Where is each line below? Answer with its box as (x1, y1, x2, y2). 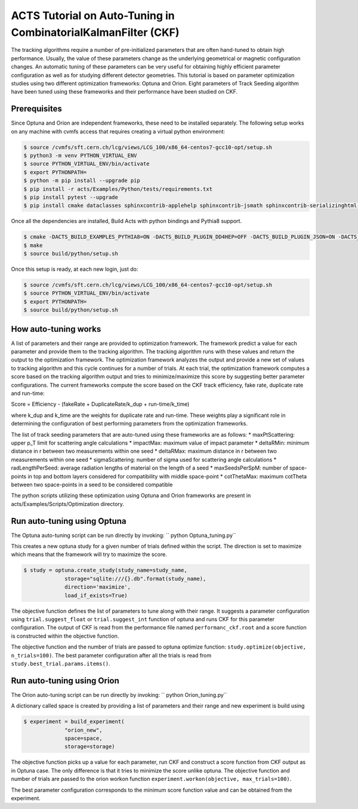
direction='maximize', (64, 583, 131, 591)
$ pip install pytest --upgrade (23, 194, 119, 200)
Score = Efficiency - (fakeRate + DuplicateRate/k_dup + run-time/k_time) (11, 400, 190, 408)
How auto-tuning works (11, 324, 101, 334)
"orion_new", (64, 727, 103, 733)
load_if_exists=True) (64, 592, 128, 599)
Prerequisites (11, 104, 62, 114)
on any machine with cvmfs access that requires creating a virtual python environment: (11, 128, 226, 135)
